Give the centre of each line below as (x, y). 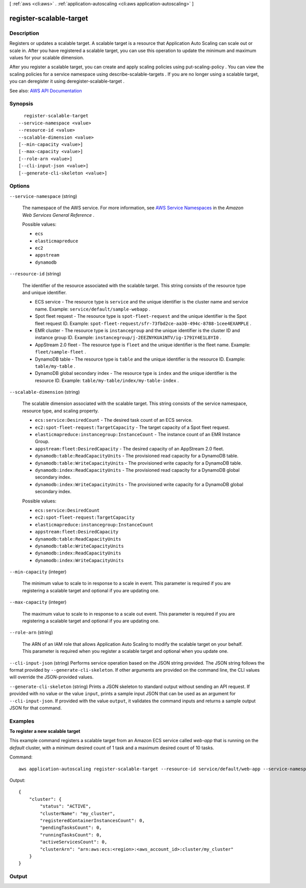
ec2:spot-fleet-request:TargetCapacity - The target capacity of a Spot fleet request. (132, 427)
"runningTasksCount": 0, (71, 835)
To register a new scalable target (45, 731)
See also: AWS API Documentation (46, 91)
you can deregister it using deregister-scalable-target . (67, 81)
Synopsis (21, 104)
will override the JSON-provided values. (52, 677)
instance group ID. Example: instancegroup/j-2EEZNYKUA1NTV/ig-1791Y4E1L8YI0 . (128, 338)
